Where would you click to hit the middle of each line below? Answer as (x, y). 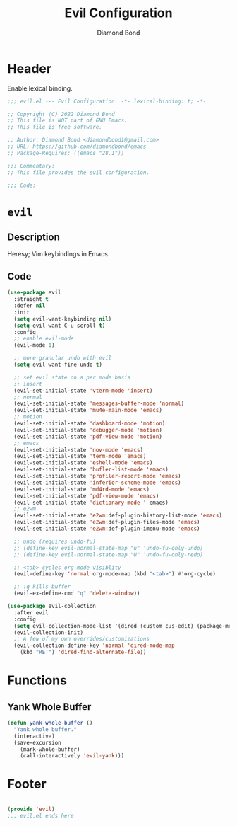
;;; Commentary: (31, 166)
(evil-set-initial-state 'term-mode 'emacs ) (80, 457)
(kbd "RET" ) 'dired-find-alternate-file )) (83, 653)
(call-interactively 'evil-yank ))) (72, 756)
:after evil (31, 613)
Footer (27, 784)
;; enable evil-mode (44, 339)
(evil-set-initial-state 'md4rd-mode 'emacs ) (82, 489)
